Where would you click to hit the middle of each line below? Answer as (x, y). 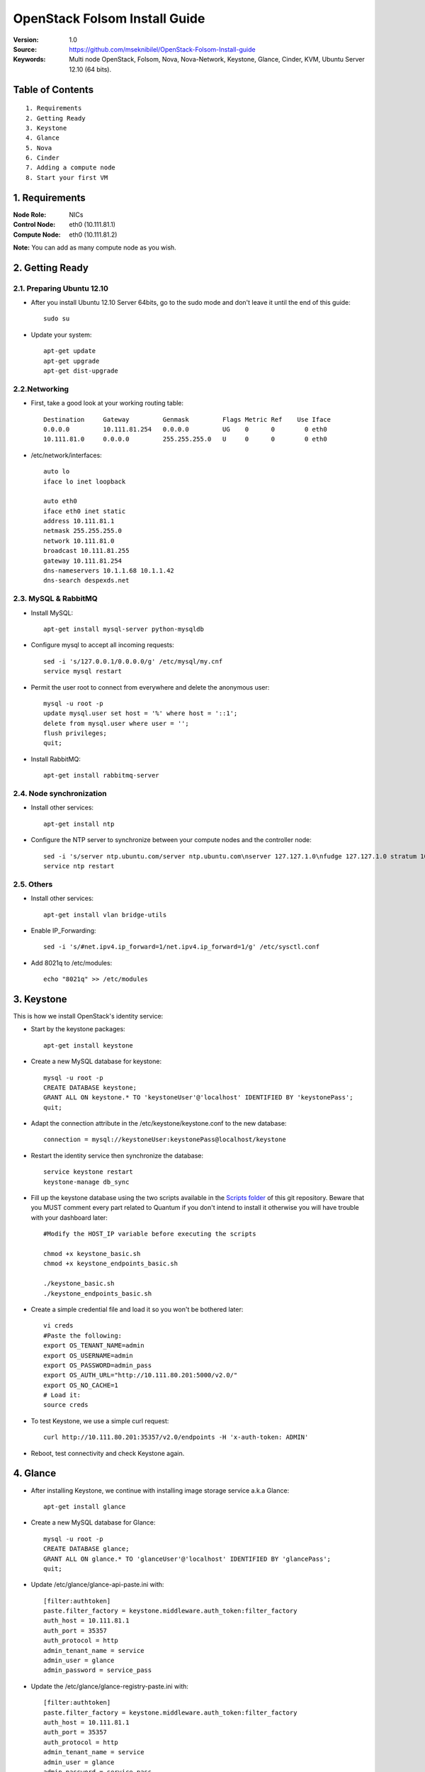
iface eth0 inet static (85, 511)
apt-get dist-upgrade (81, 371)
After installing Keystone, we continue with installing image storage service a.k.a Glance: (160, 1490)
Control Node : (34, 225)
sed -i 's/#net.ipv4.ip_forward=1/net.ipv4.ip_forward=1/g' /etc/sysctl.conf (182, 947)
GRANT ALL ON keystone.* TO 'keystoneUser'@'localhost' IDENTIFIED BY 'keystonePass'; (198, 1098)
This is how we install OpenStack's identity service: (88, 1016)
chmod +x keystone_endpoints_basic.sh (111, 1264)
